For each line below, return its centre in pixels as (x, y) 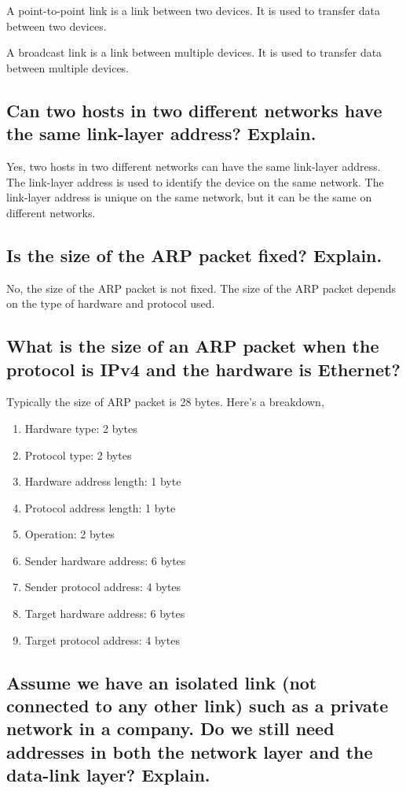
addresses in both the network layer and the (190, 751)
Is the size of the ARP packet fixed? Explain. (194, 255)
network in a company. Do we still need (170, 728)
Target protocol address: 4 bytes (102, 639)
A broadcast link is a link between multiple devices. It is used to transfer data (194, 52)
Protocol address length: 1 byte (100, 507)
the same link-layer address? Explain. (161, 133)
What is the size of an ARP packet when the (193, 346)
